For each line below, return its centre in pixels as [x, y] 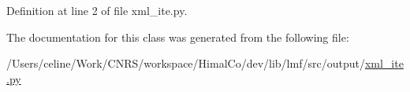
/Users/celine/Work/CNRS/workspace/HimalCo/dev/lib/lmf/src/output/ [186, 63]
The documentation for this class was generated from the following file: [178, 37]
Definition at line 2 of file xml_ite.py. [97, 10]
